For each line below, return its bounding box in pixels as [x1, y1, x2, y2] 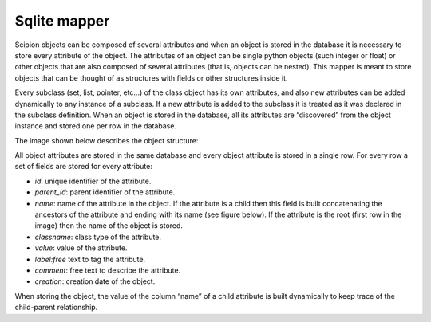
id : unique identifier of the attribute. [34, 176, 152, 186]
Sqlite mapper [14, 12, 110, 29]
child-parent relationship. [14, 303, 98, 312]
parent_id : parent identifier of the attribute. [34, 187, 176, 197]
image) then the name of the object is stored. [34, 221, 184, 230]
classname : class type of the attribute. [34, 232, 162, 241]
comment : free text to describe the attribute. [34, 265, 181, 275]
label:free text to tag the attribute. [34, 254, 146, 264]
